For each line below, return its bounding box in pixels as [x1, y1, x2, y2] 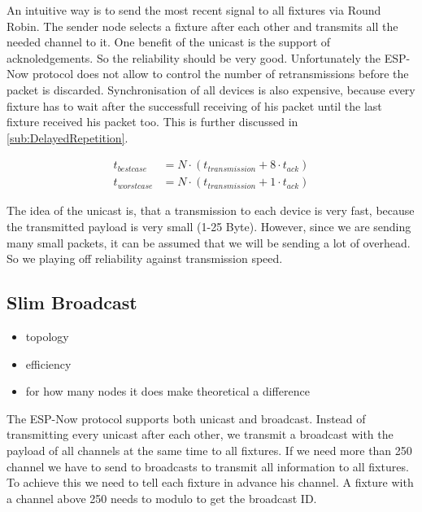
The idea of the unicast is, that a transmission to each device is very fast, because [7, 202, 415, 219]
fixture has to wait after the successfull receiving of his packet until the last [7, 97, 382, 114]
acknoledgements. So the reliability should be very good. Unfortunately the [7, 49, 381, 66]
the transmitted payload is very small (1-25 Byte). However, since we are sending [7, 218, 411, 234]
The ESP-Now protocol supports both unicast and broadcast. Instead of [7, 409, 366, 427]
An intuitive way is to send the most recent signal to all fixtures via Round [7, 2, 381, 18]
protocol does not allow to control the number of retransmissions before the [32, 65, 409, 82]
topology [25, 327, 69, 344]
